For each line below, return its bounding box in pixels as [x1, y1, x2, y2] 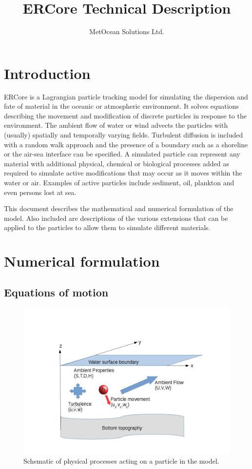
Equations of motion [4, 284, 109, 299]
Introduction [4, 63, 91, 83]
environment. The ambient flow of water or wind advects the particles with [4, 120, 228, 130]
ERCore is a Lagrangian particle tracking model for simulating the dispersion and [4, 91, 248, 101]
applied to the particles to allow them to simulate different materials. [4, 222, 211, 233]
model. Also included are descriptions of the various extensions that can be [4, 213, 228, 223]
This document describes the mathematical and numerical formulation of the [4, 203, 233, 214]
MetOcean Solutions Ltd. [89, 26, 164, 37]
